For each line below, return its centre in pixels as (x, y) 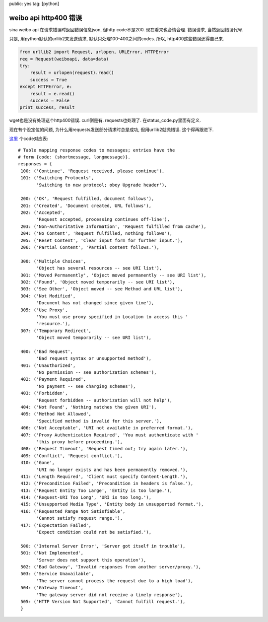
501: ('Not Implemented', (52, 553)
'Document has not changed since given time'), (95, 303)
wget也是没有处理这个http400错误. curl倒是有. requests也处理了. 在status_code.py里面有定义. (105, 120)
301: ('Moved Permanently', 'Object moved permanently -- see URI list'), (113, 275)
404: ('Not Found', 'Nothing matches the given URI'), (89, 407)
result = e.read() (52, 94)
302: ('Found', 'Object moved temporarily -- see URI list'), (98, 282)
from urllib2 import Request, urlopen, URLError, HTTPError (94, 52)
